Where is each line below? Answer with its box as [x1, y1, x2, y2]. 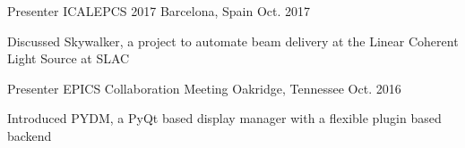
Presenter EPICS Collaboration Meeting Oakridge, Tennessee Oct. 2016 [7, 78, 401, 97]
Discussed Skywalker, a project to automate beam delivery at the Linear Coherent [7, 31, 459, 50]
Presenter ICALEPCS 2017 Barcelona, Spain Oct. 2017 [7, 2, 310, 20]
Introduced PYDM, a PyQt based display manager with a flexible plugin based [7, 109, 442, 127]
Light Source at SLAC [7, 49, 130, 68]
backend [7, 126, 52, 144]
